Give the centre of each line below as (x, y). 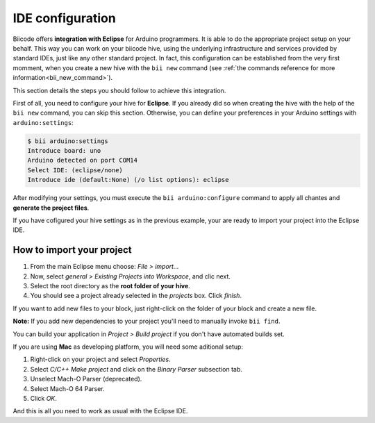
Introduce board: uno (64, 151)
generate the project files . (51, 208)
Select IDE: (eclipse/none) (75, 170)
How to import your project (72, 250)
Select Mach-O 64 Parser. (67, 388)
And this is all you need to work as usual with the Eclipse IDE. (100, 411)
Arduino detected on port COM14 (83, 160)
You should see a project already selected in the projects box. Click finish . (136, 296)
